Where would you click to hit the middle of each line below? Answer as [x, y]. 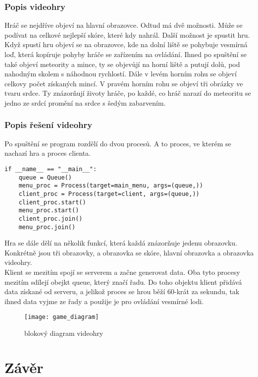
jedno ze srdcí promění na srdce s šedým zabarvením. [85, 102]
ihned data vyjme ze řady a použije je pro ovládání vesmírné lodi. [104, 301]
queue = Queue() [45, 177]
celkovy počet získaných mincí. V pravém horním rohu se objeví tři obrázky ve [124, 83]
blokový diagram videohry [64, 333]
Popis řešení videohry [49, 125]
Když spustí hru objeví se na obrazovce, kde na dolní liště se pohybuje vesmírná [126, 44]
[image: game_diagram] [62, 317]
